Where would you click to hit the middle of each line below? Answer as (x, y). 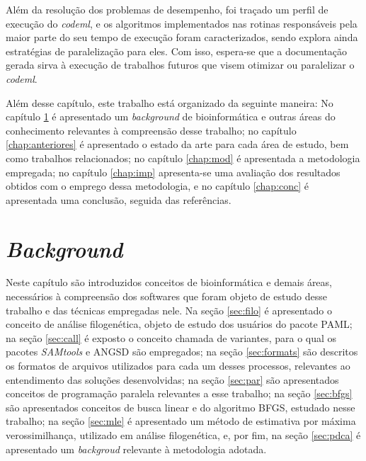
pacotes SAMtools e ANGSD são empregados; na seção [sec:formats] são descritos (182, 352)
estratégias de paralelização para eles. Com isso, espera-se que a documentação (177, 51)
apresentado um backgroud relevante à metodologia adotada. (136, 449)
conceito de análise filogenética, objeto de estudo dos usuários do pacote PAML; (179, 324)
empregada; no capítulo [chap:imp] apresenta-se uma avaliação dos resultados (173, 172)
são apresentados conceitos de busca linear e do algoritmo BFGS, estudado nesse (181, 407)
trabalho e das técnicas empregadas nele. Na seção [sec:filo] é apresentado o (169, 310)
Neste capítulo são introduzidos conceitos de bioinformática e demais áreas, (169, 282)
